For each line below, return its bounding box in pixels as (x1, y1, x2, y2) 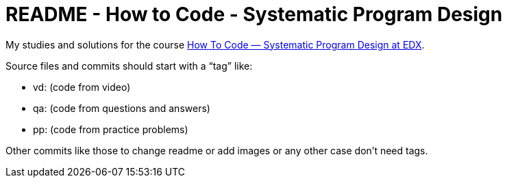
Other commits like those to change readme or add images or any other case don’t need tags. (5, 144, 428, 156)
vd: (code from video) (33, 81, 131, 93)
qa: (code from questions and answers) (33, 102, 210, 114)
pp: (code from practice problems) (33, 123, 188, 135)
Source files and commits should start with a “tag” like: (5, 59, 253, 72)
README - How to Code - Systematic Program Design (5, 3, 503, 26)
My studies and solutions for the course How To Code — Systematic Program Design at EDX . (5, 38, 425, 51)
